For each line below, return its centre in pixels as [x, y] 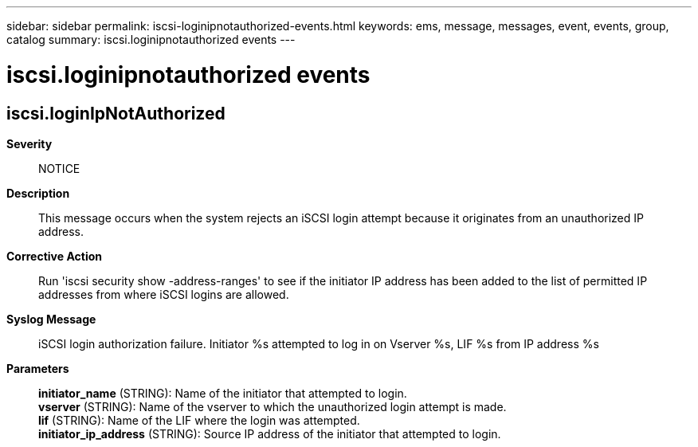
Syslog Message [51, 319]
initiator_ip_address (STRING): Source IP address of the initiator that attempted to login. [270, 433]
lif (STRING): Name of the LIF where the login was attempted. [199, 420]
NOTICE [59, 168]
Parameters [38, 368]
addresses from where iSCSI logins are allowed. [164, 294]
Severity [29, 143]
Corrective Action [54, 256]
